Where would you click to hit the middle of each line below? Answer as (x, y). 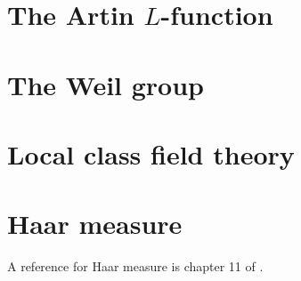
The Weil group (106, 84)
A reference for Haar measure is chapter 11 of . (135, 266)
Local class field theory (151, 153)
